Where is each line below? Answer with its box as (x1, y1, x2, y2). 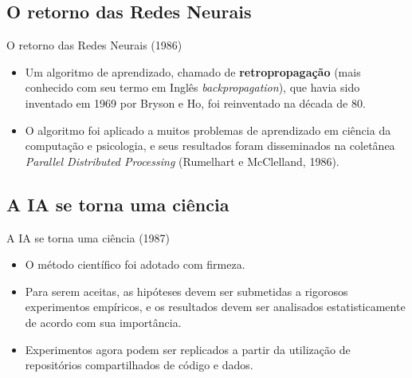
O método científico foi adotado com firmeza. (25, 256, 245, 273)
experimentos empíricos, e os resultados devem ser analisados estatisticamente (25, 298, 406, 315)
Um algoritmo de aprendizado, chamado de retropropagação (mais (25, 63, 361, 80)
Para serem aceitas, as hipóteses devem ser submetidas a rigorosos (25, 282, 348, 299)
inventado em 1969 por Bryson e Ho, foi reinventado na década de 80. (25, 94, 366, 111)
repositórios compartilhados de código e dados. (25, 356, 253, 373)
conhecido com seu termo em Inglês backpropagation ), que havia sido (25, 79, 360, 96)
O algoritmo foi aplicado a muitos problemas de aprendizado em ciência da (25, 121, 391, 138)
